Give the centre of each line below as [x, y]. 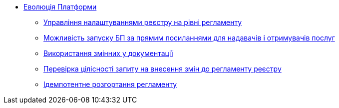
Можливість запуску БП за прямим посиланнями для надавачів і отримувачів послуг [189, 38]
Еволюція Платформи [60, 7]
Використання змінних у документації [108, 53]
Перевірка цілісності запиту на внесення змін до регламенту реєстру [163, 69]
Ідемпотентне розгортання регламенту [110, 84]
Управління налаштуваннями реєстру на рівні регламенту [143, 22]
